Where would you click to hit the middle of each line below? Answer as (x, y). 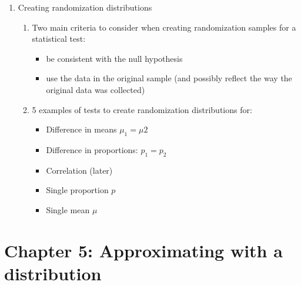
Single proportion (77, 190)
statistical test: (59, 39)
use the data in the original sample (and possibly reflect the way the (169, 78)
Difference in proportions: (92, 149)
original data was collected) (96, 89)
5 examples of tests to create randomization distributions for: (142, 109)
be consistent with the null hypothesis (114, 58)
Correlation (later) (79, 170)
